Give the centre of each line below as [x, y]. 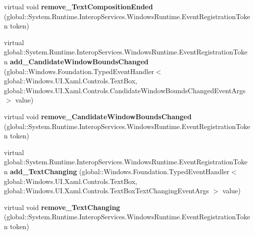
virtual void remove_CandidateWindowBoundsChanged [98, 116]
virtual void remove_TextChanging [62, 207]
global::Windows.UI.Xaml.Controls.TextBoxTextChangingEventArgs [106, 191]
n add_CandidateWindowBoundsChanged [76, 61]
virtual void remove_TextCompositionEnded [79, 6]
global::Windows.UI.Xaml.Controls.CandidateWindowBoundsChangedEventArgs [125, 90]
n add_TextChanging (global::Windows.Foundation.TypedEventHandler [117, 171]
